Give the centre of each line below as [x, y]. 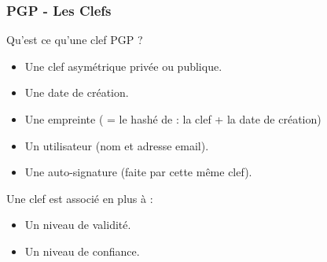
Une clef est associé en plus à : [80, 198]
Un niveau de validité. [78, 225]
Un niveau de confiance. [82, 251]
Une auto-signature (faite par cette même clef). [138, 172]
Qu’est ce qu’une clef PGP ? [75, 40]
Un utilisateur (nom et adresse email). [117, 145]
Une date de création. [77, 92]
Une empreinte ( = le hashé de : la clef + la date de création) [173, 119]
